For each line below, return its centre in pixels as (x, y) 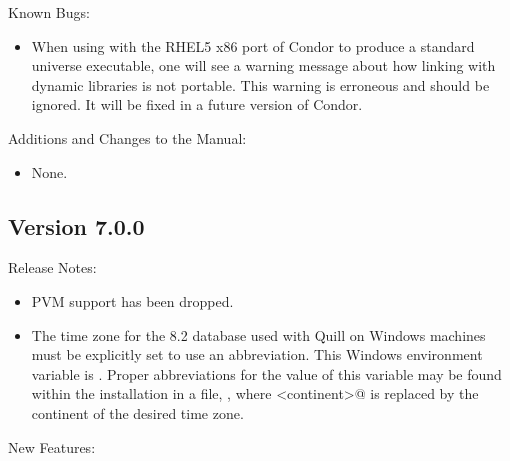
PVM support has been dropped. (132, 300)
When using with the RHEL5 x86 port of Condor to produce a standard (253, 45)
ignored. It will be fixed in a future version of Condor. (197, 104)
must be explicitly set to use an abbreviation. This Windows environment (257, 354)
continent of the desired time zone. (137, 412)
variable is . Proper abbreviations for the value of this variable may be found (266, 373)
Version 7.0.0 (76, 225)
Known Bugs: (49, 12)
